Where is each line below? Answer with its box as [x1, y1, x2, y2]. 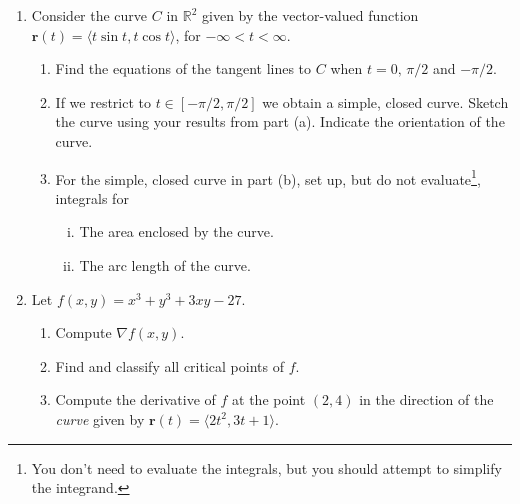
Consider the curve [31, 5, 148, 25]
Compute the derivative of [55, 389, 216, 410]
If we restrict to [55, 91, 152, 112]
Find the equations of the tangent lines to [55, 58, 312, 79]
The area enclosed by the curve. [79, 221, 274, 242]
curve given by [55, 408, 145, 429]
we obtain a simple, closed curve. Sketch [262, 91, 509, 112]
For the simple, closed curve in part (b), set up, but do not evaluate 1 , [55, 165, 481, 189]
